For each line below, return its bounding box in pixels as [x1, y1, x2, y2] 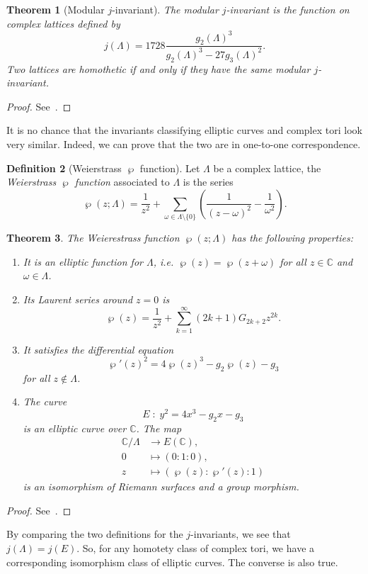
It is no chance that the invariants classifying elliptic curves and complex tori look [6, 123, 362, 137]
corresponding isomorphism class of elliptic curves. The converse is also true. [6, 554, 338, 569]
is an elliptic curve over [23, 420, 127, 435]
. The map [136, 420, 182, 435]
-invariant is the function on [226, 2, 350, 16]
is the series [183, 174, 234, 189]
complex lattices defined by [6, 16, 120, 30]
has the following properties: [231, 230, 353, 245]
